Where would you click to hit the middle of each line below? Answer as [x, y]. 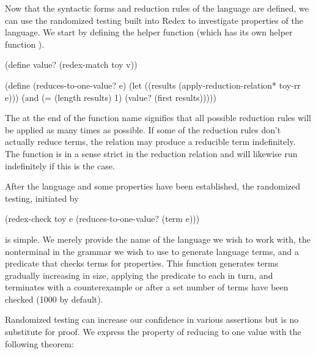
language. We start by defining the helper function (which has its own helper [149, 32]
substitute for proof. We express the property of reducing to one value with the [153, 332]
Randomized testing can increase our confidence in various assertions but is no [152, 319]
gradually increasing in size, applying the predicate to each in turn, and [139, 275]
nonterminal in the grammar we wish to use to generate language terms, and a [152, 251]
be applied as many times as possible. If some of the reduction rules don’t [143, 129]
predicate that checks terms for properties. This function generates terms [142, 263]
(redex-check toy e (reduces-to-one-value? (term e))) [102, 219]
